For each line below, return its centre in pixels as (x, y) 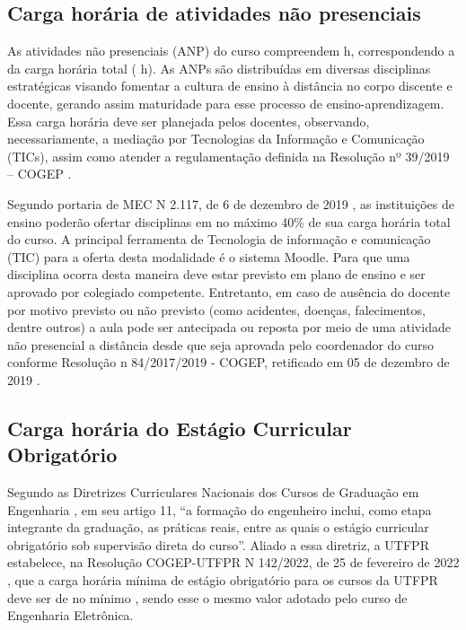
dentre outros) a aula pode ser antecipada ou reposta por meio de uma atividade (229, 327)
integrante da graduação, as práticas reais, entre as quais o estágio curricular (218, 527)
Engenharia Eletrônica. (70, 615)
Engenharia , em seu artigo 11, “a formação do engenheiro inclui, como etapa (220, 509)
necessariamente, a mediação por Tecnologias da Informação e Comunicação (216, 139)
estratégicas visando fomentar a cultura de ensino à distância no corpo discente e (230, 86)
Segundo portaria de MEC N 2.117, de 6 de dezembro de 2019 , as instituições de (231, 203)
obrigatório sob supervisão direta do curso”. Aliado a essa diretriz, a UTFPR (218, 544)
